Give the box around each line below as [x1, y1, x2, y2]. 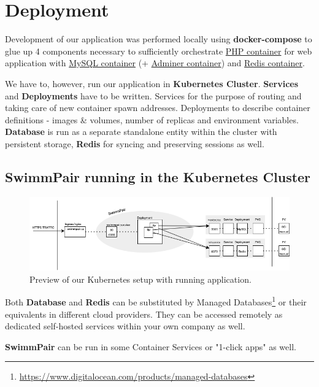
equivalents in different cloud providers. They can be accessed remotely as [5, 307, 283, 320]
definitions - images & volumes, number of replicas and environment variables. [5, 113, 299, 126]
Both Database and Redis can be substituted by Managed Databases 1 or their [5, 294, 307, 308]
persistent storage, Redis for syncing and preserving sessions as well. [5, 137, 264, 150]
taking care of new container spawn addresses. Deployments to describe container [5, 101, 310, 114]
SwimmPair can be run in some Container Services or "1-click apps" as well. [5, 340, 296, 353]
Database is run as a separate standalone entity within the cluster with [5, 125, 277, 138]
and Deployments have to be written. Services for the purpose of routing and [5, 89, 302, 102]
